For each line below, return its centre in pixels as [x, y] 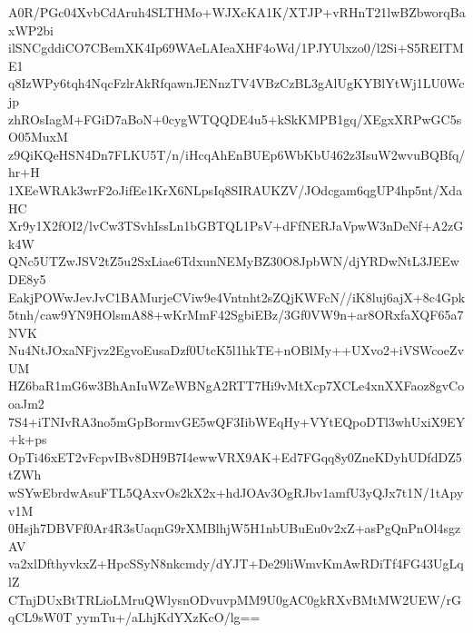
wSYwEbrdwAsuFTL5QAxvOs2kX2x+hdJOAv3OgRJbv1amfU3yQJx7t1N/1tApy [236, 493]
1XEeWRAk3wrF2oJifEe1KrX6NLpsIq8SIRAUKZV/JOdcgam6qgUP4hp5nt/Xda [236, 189]
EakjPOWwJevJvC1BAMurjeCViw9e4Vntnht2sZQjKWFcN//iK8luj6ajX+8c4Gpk [237, 297]
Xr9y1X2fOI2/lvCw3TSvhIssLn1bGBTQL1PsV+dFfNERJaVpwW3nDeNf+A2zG [236, 226]
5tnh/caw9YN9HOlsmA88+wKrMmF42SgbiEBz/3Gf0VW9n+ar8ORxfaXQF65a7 [236, 315]
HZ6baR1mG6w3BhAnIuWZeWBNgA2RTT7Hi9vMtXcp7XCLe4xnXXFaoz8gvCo [236, 386]
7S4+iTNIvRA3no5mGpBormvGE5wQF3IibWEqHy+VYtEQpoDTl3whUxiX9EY [237, 421]
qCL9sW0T [40, 617]
